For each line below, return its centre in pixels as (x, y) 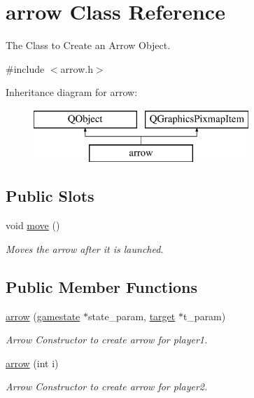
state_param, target (132, 316)
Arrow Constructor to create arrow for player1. (107, 339)
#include (25, 68)
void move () (33, 225)
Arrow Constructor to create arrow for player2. (107, 386)
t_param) (204, 316)
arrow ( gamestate (43, 316)
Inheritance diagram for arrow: (72, 92)
